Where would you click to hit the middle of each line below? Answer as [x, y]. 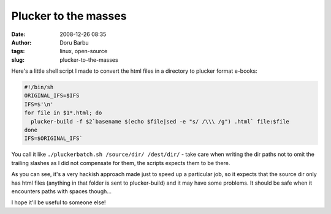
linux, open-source [84, 51]
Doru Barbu [74, 42]
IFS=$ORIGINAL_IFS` [53, 138]
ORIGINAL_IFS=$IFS [52, 96]
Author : [21, 42]
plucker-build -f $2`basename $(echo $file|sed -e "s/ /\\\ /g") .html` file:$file [160, 121]
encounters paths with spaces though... [61, 191]
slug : [18, 60]
